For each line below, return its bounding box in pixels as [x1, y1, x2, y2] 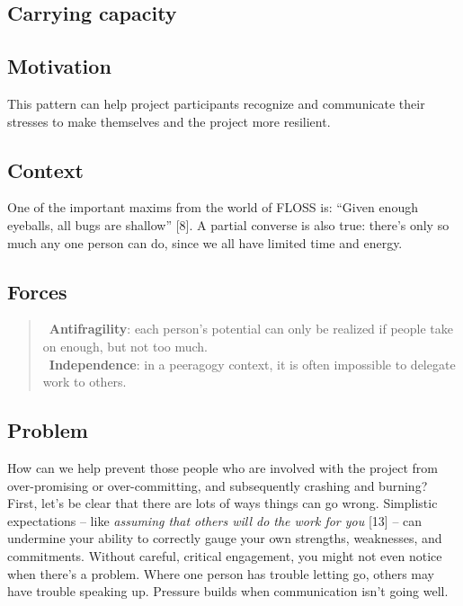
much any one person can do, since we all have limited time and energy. [7, 233, 403, 252]
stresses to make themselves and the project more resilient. [7, 111, 331, 130]
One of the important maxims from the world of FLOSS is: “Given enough [7, 198, 418, 217]
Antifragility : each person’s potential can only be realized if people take [49, 319, 453, 338]
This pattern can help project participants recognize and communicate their [7, 94, 425, 112]
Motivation [7, 52, 111, 80]
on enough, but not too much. [42, 336, 208, 355]
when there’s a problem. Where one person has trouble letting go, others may [7, 564, 434, 583]
